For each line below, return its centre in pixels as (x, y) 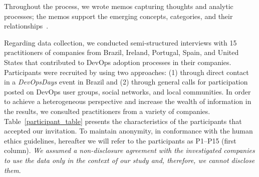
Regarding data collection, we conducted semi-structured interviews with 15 (120, 42)
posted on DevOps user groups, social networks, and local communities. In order (127, 91)
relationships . (26, 26)
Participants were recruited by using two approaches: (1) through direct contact (126, 72)
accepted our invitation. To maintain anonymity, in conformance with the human (128, 131)
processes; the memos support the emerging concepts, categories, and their (118, 16)
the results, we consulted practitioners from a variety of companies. (107, 111)
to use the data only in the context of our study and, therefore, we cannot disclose (129, 160)
